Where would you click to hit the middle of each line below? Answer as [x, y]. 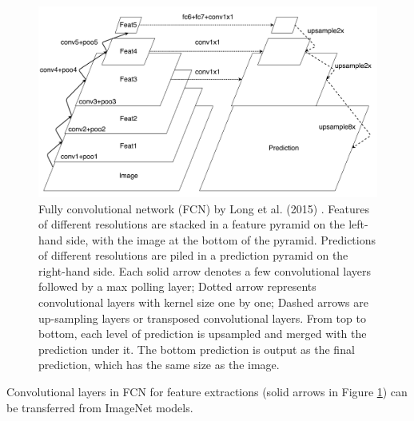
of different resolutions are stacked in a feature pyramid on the [192, 224]
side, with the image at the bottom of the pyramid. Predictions [221, 239]
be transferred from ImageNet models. [100, 407]
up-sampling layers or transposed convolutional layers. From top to [202, 318]
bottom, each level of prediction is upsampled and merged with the [203, 334]
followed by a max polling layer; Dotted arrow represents [177, 286]
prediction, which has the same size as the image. [159, 365]
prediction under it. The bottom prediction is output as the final [197, 349]
